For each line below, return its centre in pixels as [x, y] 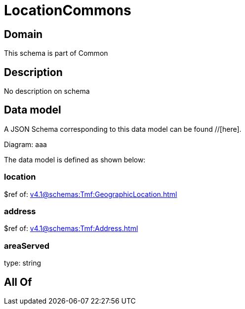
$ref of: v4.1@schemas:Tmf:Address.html [71, 229]
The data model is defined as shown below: [75, 159]
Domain [23, 34]
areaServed [27, 246]
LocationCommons [68, 10]
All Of [18, 282]
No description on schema [47, 91]
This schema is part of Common [56, 53]
